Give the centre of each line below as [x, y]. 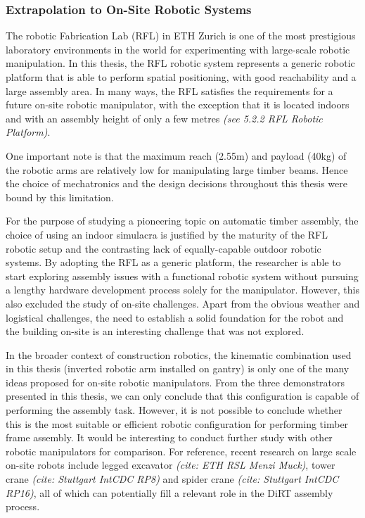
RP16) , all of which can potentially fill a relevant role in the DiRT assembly [169, 492]
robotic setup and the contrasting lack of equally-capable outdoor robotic [164, 248]
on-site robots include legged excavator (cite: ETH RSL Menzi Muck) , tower [171, 465]
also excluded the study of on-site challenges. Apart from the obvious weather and [183, 303]
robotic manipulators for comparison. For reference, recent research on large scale [181, 451]
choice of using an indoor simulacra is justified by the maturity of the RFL [167, 234]
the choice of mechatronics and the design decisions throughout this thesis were [177, 183]
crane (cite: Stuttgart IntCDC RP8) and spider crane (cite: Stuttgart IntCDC [172, 479]
